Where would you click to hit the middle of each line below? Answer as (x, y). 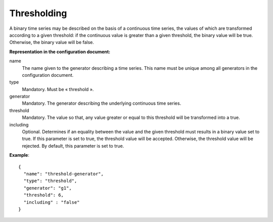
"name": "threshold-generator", (63, 174)
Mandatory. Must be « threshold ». (58, 89)
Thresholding (38, 13)
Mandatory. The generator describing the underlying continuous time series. (102, 103)
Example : (19, 155)
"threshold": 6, (44, 195)
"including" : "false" (52, 202)
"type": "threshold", (50, 181)
